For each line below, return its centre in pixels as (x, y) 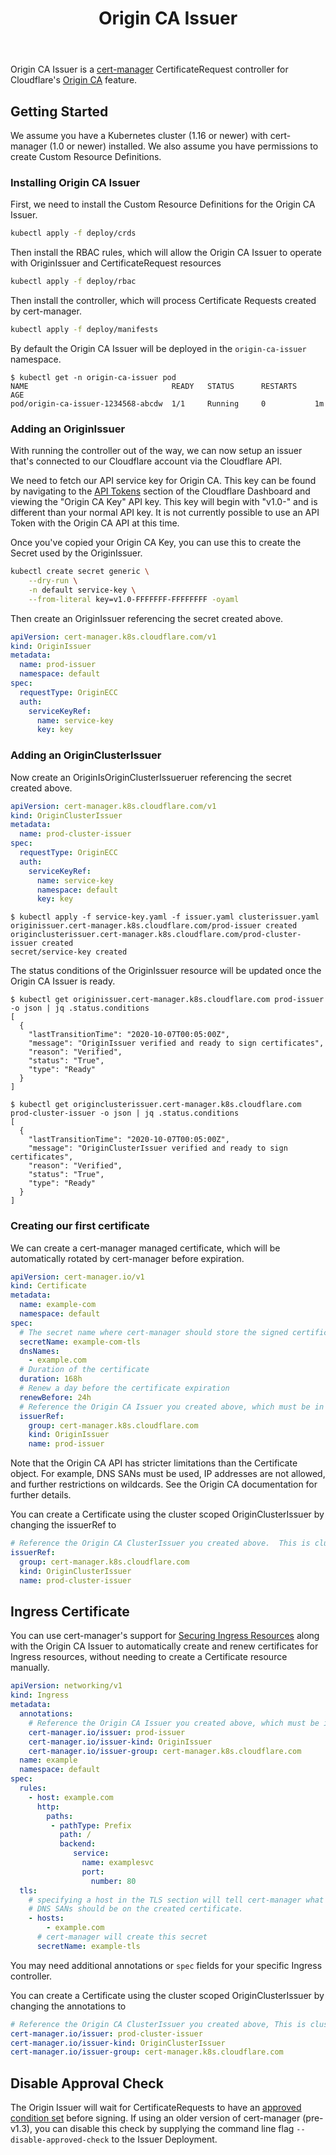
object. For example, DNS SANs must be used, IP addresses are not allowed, (168, 1474)
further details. (41, 1495)
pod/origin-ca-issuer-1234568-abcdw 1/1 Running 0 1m (167, 403)
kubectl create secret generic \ (80, 572)
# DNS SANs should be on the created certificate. (136, 1909)
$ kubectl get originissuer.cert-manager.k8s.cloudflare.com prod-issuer (167, 1000)
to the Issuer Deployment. (164, 2139)
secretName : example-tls (88, 1946)
